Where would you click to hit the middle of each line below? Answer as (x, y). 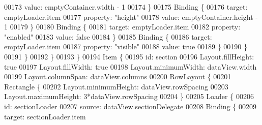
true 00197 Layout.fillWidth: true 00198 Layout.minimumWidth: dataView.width (130, 66)
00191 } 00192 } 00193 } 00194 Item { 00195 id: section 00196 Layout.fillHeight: (129, 56)
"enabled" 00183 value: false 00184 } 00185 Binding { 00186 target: (108, 36)
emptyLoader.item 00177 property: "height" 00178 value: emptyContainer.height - (131, 17)
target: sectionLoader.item (45, 116)
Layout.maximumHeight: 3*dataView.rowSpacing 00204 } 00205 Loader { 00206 (129, 96)
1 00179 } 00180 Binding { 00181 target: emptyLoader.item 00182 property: (122, 27)
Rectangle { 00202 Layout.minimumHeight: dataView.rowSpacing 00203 (116, 86)
